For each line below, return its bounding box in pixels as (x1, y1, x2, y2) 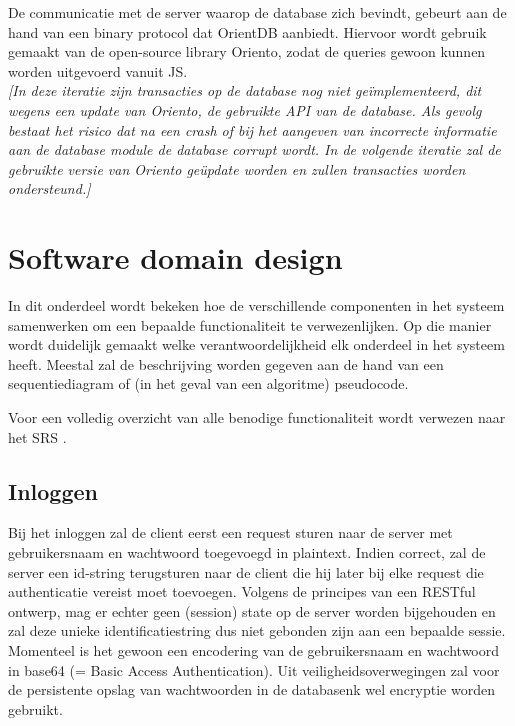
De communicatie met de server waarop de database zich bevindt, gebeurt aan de (8, 2, 507, 22)
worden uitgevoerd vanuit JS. (8, 60, 188, 81)
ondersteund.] (8, 178, 91, 199)
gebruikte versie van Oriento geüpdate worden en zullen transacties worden (8, 158, 466, 179)
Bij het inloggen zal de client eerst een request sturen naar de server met (8, 522, 453, 543)
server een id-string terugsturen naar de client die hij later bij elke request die (8, 561, 484, 582)
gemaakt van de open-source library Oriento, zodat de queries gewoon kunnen (8, 41, 486, 62)
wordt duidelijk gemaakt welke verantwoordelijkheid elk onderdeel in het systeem (8, 334, 505, 355)
